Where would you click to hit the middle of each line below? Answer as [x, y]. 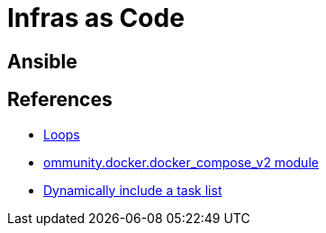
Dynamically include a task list [133, 190]
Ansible [42, 61]
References [60, 100]
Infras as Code [96, 18]
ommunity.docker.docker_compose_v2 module [181, 162]
